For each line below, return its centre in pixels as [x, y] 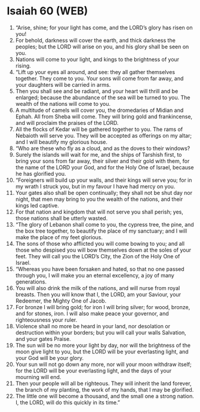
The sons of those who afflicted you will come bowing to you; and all [100, 243]
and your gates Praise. [43, 338]
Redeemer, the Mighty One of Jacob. [61, 301]
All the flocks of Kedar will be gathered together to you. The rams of [99, 129]
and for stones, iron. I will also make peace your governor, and [92, 313]
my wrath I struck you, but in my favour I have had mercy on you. [95, 186]
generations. [31, 282]
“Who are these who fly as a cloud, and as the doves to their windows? [103, 148]
